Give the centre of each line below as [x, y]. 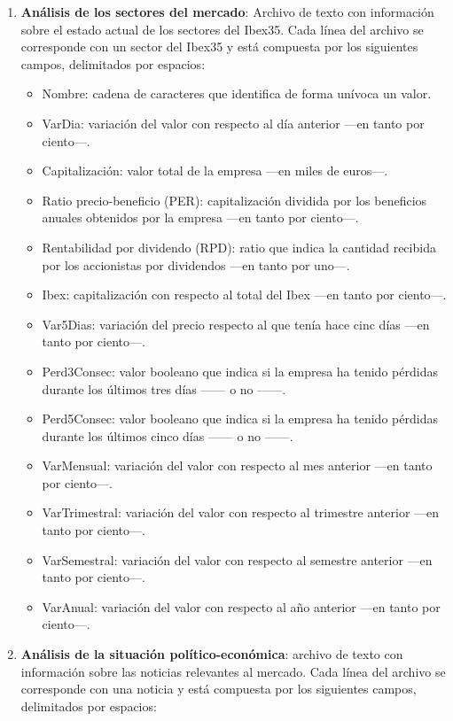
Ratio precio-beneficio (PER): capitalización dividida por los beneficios [234, 200]
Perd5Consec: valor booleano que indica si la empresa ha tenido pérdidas [240, 419]
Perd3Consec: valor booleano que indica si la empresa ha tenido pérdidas [240, 371]
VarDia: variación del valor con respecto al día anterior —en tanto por [233, 123]
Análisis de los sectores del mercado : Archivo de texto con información [227, 12]
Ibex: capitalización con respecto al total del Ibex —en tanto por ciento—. [244, 295]
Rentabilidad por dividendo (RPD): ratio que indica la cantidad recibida [239, 247]
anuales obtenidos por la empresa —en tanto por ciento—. [200, 217]
